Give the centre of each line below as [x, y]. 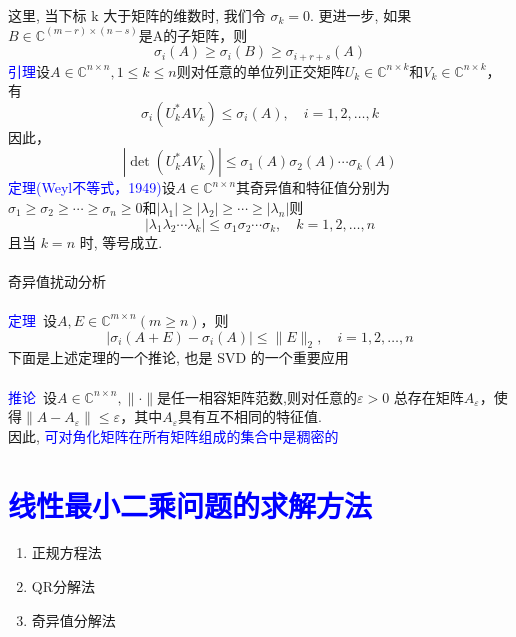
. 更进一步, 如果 [361, 15]
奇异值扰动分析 [57, 280]
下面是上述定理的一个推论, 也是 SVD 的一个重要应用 [178, 357]
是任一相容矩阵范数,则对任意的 [257, 396]
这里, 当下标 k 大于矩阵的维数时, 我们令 [137, 15]
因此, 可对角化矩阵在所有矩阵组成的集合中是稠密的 [173, 435]
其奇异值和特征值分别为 [313, 187]
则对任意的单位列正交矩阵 [260, 70]
